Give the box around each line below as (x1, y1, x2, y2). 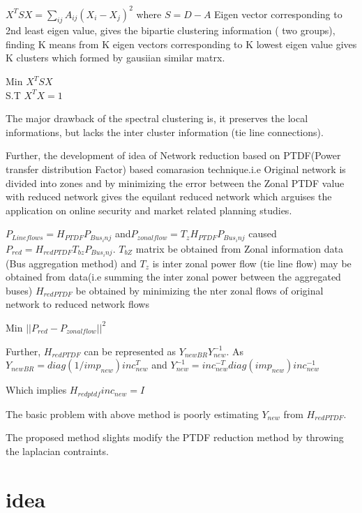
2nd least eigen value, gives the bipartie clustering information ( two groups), (6, 23, 335, 38)
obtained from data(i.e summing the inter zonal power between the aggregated (6, 269, 341, 284)
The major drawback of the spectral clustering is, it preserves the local (6, 111, 308, 126)
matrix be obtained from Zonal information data (135, 241, 343, 255)
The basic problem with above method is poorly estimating (6, 406, 259, 421)
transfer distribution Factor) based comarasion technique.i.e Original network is (6, 162, 346, 177)
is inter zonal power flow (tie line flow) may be (152, 255, 352, 270)
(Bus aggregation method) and (6, 255, 137, 270)
